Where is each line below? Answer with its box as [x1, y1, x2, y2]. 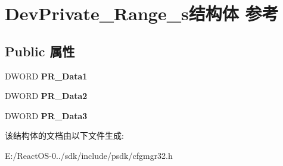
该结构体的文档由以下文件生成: [5, 129, 124, 142]
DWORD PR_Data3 [5, 109, 88, 122]
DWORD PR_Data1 [5, 69, 88, 82]
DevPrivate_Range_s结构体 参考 [5, 1, 279, 25]
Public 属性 [5, 41, 75, 60]
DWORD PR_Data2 [5, 90, 88, 102]
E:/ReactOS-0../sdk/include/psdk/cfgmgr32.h [5, 149, 173, 161]
